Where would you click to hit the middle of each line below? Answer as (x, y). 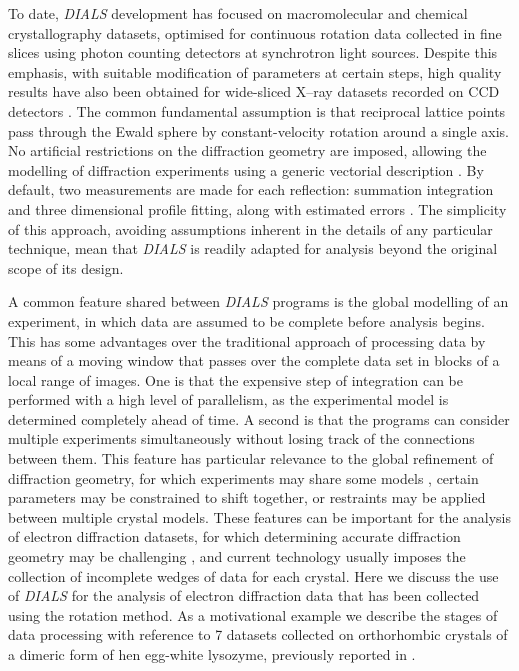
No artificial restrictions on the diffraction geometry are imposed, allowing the (247, 150)
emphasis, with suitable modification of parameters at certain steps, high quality (255, 71)
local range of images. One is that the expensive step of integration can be (235, 379)
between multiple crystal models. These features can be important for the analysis (260, 516)
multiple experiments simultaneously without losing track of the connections (241, 438)
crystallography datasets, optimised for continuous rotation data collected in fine (255, 32)
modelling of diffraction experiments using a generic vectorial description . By (246, 169)
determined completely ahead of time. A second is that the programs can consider (259, 418)
